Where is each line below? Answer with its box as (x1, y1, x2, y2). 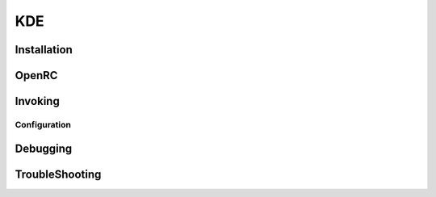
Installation (15, 43, 73, 57)
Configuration (15, 119, 72, 130)
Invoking (15, 94, 60, 108)
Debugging (15, 141, 73, 155)
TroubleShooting (15, 167, 102, 181)
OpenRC (15, 69, 58, 82)
